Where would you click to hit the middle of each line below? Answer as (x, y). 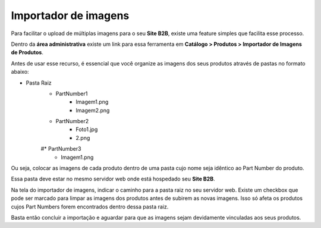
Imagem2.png (93, 110)
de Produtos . (27, 52)
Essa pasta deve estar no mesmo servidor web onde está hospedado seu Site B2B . (113, 179)
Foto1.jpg (87, 129)
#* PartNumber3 (61, 149)
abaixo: (20, 72)
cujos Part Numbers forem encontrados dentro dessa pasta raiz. (90, 207)
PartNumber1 (72, 93)
